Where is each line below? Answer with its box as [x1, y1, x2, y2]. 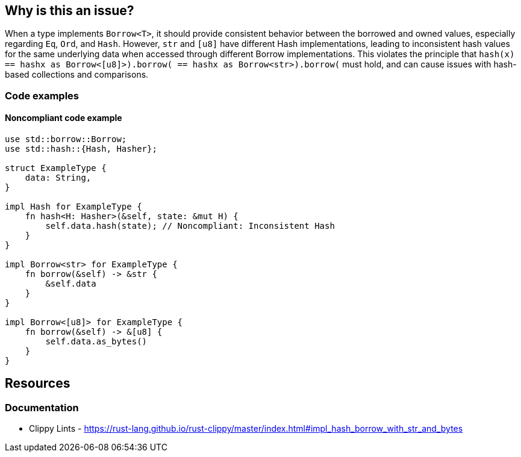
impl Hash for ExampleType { [5, 202, 142, 212]
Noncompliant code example [5, 113, 122, 123]
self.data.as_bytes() [45, 337, 148, 347]
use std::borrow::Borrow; [5, 134, 127, 145]
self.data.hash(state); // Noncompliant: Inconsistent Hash [45, 221, 335, 231]
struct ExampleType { [5, 163, 107, 173]
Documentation [5, 401, 79, 414]
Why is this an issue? [5, 3, 134, 18]
